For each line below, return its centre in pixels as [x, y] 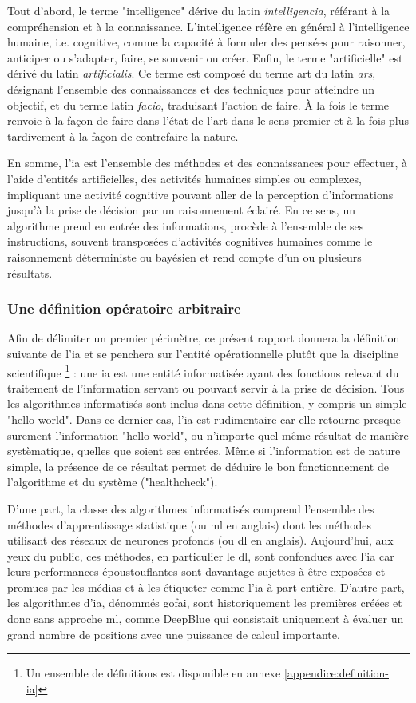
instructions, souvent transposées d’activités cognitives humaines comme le [190, 241]
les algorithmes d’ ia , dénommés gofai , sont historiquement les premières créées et [205, 603]
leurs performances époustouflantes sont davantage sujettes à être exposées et [196, 571]
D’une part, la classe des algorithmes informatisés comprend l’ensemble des [191, 508]
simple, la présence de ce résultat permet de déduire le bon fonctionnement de [198, 466]
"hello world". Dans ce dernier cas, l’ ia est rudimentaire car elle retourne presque [204, 419]
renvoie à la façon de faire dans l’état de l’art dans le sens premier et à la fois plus [208, 120]
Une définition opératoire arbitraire [124, 308]
